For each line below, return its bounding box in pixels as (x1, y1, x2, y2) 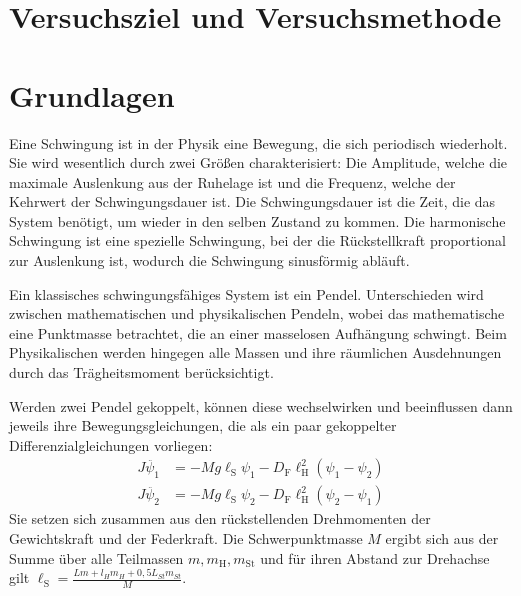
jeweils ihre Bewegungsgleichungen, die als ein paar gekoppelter (9, 415, 397, 436)
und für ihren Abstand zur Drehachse (260, 547, 490, 568)
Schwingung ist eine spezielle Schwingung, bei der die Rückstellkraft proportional (9, 230, 506, 251)
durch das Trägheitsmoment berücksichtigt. (9, 362, 274, 383)
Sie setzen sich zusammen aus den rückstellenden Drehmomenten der (9, 508, 431, 529)
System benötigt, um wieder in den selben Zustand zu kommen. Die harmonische (9, 210, 506, 231)
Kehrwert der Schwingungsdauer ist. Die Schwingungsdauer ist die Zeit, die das (9, 191, 496, 212)
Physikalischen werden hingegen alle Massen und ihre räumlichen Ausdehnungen (9, 342, 502, 363)
